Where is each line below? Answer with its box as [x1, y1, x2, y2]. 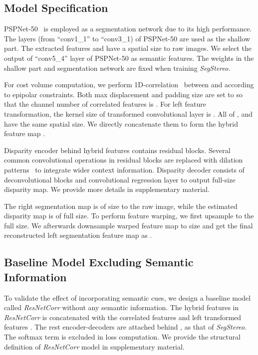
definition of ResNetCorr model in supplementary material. [4, 341, 185, 352]
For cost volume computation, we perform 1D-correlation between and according [4, 79, 254, 90]
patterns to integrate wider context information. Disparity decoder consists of [4, 164, 245, 175]
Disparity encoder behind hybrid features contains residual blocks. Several [4, 145, 231, 155]
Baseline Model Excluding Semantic [4, 254, 194, 270]
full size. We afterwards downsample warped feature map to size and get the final [4, 220, 253, 230]
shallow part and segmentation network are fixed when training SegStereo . [4, 62, 231, 73]
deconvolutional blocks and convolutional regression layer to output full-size [4, 174, 236, 184]
